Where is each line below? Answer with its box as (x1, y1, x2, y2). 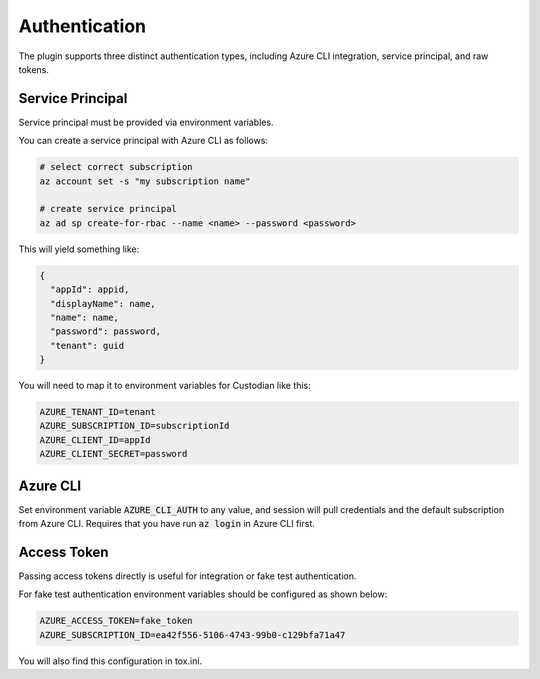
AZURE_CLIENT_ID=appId (39, 434, 151, 445)
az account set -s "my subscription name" (39, 175, 251, 187)
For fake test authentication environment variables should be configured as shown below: (18, 588, 388, 600)
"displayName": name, (50, 298, 157, 309)
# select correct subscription (39, 161, 194, 173)
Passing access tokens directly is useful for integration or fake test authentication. (18, 570, 357, 582)
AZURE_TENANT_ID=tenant (39, 406, 157, 418)
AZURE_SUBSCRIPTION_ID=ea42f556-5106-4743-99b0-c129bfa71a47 (39, 629, 346, 640)
